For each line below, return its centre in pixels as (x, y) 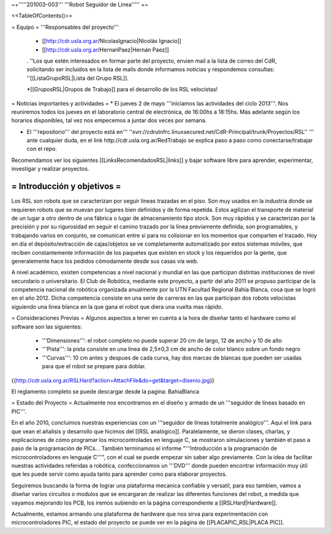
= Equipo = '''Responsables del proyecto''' (65, 27)
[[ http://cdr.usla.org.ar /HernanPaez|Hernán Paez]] (105, 50)
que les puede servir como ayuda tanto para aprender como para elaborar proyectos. (119, 474)
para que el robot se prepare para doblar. (94, 366)
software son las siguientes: (47, 327)
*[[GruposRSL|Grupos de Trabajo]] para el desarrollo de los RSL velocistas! (122, 90)
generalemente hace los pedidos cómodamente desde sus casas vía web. (105, 261)
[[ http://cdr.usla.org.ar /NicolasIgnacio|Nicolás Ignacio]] (112, 41)
